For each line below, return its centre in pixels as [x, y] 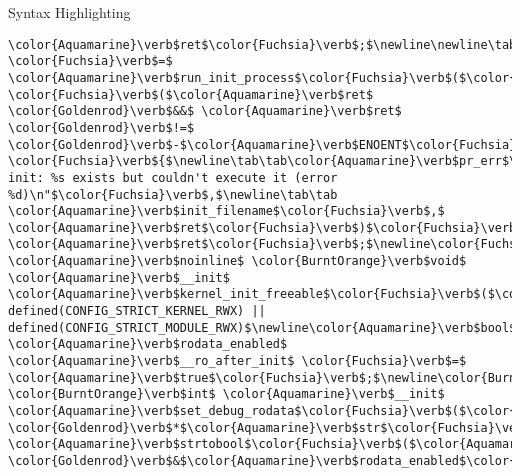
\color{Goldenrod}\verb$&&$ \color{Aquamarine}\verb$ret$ [205, 111]
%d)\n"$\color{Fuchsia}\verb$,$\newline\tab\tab [173, 194]
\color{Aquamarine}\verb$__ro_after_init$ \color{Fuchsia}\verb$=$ [237, 361]
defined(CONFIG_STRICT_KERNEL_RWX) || [137, 311]
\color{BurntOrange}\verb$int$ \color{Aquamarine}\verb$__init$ [226, 394]
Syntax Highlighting [69, 12]
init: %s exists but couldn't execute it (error [173, 177]
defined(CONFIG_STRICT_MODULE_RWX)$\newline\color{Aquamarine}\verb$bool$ [262, 327]
